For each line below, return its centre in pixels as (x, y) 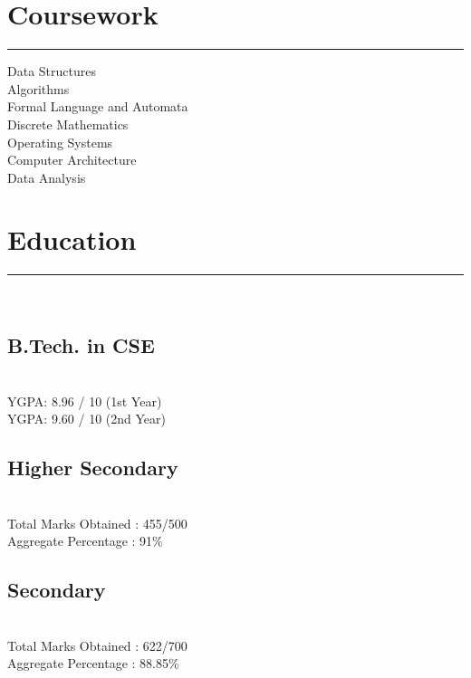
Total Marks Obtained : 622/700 (97, 645)
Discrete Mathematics (68, 124)
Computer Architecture (72, 160)
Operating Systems (60, 142)
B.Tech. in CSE (81, 345)
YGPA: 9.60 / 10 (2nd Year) (87, 419)
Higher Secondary (93, 468)
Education (72, 239)
